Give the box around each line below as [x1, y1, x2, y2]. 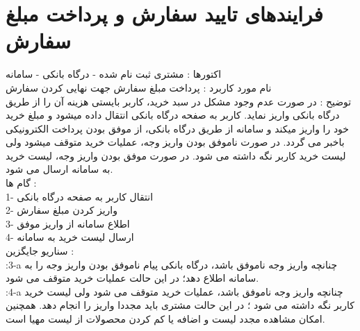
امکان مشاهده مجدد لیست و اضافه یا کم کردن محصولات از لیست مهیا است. [6, 312, 325, 325]
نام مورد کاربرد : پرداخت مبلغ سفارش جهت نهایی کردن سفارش [6, 80, 272, 94]
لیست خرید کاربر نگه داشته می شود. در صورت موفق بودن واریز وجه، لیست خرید [6, 148, 346, 162]
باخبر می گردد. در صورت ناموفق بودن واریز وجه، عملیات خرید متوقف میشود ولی [6, 135, 345, 149]
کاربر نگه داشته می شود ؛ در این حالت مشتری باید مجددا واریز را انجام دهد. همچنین [6, 298, 355, 312]
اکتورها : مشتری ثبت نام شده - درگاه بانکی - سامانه [6, 67, 222, 81]
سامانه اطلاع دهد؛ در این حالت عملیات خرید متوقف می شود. [6, 271, 259, 285]
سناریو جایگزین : [6, 244, 74, 258]
